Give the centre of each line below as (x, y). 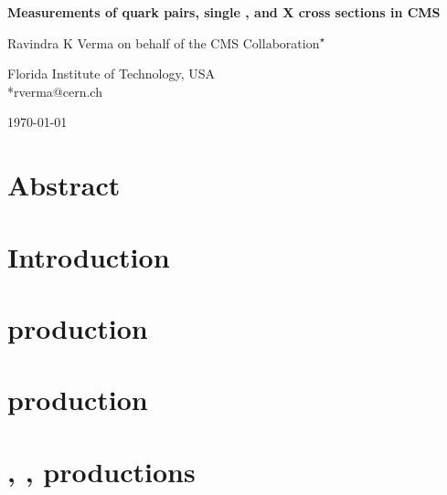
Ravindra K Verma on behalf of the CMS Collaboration (164, 42)
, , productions (101, 471)
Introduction (89, 256)
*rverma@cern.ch (55, 91)
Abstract (64, 185)
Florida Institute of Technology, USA (112, 74)
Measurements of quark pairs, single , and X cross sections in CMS (224, 12)
